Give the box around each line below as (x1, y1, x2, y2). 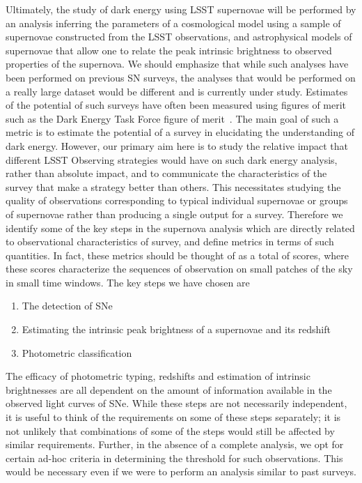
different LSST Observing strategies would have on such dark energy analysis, (6, 152, 338, 167)
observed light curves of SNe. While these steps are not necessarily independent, (6, 396, 347, 411)
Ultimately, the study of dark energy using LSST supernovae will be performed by (6, 2, 356, 16)
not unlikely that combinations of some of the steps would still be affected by (6, 423, 335, 438)
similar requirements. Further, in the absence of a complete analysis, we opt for (6, 437, 344, 452)
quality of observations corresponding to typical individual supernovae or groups (6, 193, 348, 208)
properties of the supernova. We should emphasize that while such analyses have (6, 56, 349, 71)
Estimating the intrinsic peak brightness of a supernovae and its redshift (22, 322, 331, 337)
